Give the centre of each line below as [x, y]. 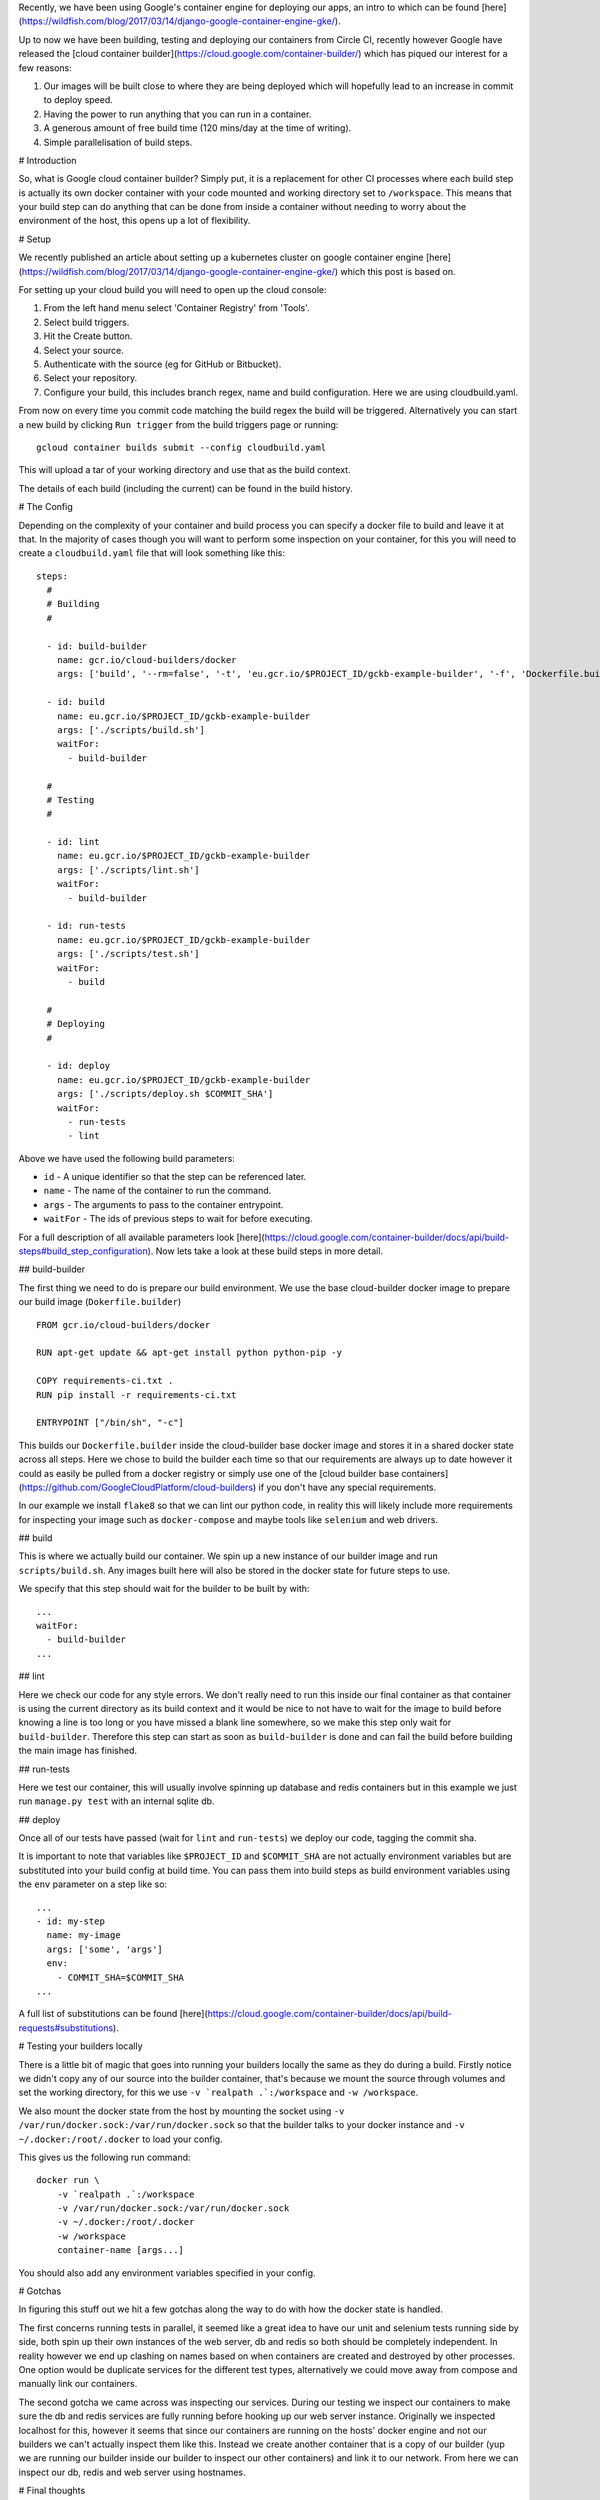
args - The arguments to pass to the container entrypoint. [163, 1204]
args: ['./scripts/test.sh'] [128, 954]
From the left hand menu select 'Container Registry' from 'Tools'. [176, 308]
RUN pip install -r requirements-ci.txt [136, 1394]
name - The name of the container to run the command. [157, 1191]
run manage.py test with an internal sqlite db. [116, 1801]
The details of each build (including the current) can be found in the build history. [186, 488]
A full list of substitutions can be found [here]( [113, 2014]
